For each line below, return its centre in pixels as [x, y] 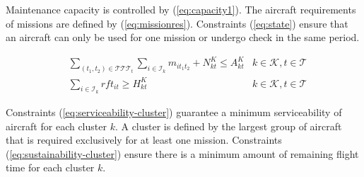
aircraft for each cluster [56, 126]
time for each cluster [50, 167]
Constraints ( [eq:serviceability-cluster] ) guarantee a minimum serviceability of [174, 112]
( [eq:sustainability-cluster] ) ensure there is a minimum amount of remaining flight [182, 153]
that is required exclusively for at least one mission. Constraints [144, 140]
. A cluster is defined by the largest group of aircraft [228, 126]
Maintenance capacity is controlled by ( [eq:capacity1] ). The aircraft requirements [181, 9]
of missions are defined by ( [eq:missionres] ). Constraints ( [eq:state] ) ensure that [177, 23]
